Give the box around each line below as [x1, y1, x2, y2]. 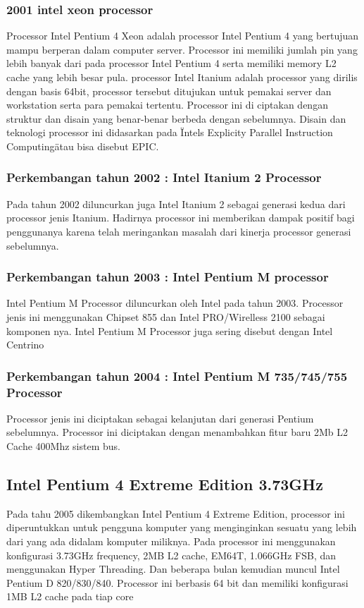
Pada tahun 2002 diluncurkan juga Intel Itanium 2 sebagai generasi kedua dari [6, 196, 346, 211]
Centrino [6, 337, 44, 352]
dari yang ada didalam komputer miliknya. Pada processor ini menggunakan [6, 534, 336, 549]
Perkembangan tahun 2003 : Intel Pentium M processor [6, 268, 329, 286]
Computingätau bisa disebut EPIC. [6, 138, 159, 153]
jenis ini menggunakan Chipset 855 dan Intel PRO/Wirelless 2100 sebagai [6, 309, 325, 324]
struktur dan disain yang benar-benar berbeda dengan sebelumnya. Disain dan [6, 111, 346, 126]
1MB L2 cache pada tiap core [6, 589, 134, 604]
